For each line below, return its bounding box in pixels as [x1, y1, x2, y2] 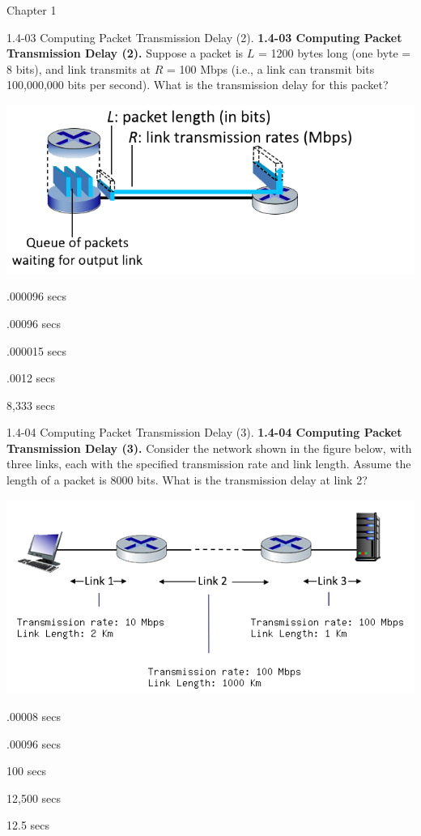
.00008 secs [6, 708, 62, 724]
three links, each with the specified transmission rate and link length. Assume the [6, 455, 411, 472]
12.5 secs [6, 817, 50, 834]
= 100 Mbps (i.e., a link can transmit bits [166, 60, 375, 77]
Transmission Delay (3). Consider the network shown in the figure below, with [6, 439, 412, 456]
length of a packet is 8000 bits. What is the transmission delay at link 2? [6, 471, 368, 488]
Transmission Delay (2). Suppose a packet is [6, 45, 244, 62]
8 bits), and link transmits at [6, 60, 151, 77]
